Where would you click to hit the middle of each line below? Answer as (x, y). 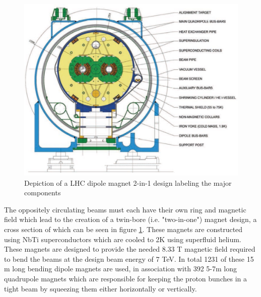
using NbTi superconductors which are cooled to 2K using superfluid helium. (123, 239)
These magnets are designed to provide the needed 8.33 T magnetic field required (130, 249)
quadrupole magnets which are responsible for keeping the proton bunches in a (125, 278)
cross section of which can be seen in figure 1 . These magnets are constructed (123, 229)
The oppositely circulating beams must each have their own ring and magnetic (125, 209)
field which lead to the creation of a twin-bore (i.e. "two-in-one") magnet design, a (130, 219)
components (43, 193)
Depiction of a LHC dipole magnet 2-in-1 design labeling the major (128, 182)
